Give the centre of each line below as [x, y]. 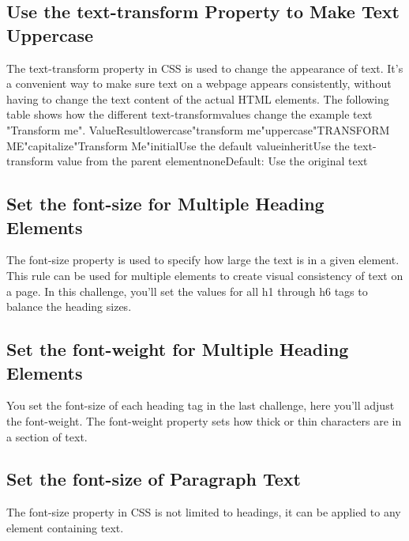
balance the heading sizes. [69, 306]
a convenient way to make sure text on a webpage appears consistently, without [199, 83]
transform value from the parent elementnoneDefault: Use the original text [187, 161]
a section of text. [47, 436]
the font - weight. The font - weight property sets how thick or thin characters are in [204, 420]
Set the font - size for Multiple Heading [165, 204]
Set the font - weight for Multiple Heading [178, 349]
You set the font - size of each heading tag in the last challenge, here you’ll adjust [201, 405]
